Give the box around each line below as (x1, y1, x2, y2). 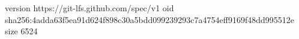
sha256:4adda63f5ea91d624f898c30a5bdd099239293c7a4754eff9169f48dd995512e (5, 13, 294, 25)
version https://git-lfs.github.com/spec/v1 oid (5, 2, 174, 14)
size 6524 (5, 25, 38, 37)
